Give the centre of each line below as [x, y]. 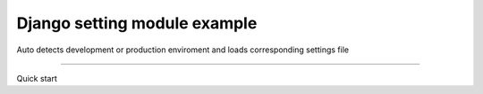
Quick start [37, 78]
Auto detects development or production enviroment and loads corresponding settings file [182, 50]
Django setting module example [137, 23]
